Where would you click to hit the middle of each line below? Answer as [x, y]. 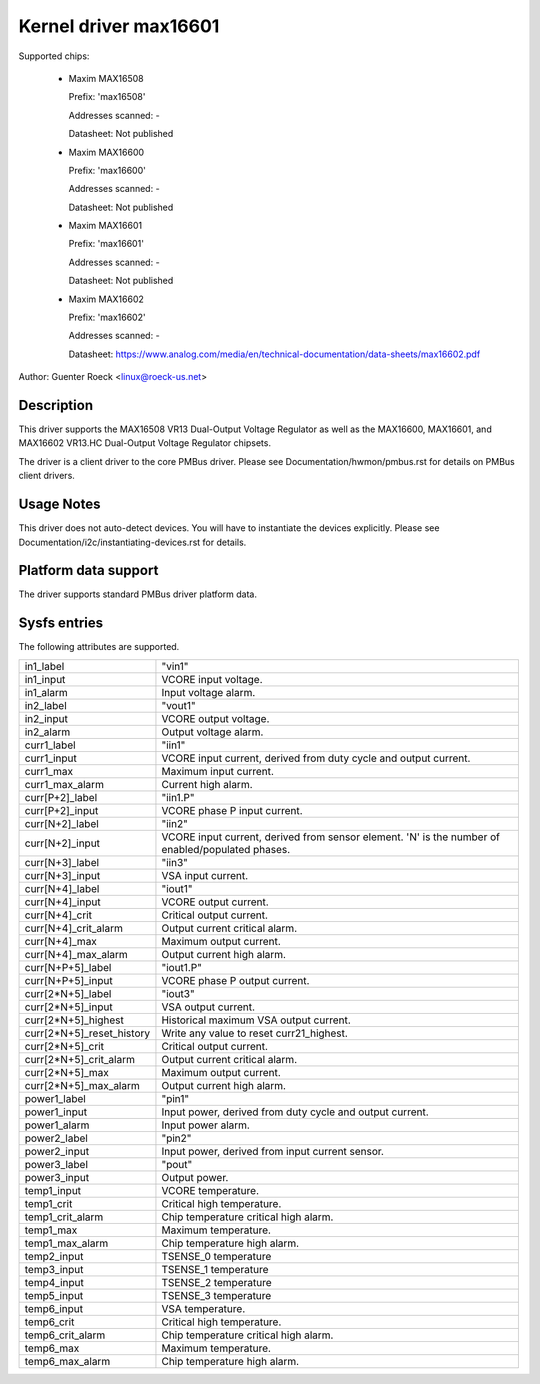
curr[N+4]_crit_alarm [74, 928]
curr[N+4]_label [62, 888]
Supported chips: [54, 56]
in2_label [45, 705]
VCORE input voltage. [212, 679]
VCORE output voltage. [215, 718]
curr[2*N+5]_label [68, 993]
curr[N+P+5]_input [69, 980]
